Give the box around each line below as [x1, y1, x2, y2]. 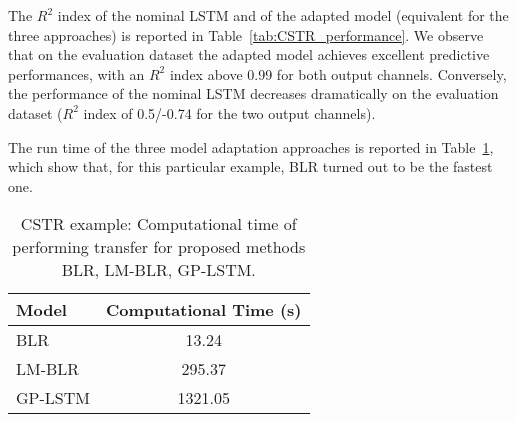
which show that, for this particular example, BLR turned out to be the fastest [8, 156, 493, 177]
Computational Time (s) [105, 298, 302, 322]
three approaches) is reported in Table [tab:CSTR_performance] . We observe [8, 24, 484, 45]
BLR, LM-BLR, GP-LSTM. [61, 258, 256, 282]
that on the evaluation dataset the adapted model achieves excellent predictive [8, 44, 490, 65]
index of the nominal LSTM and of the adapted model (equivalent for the [57, 5, 509, 25]
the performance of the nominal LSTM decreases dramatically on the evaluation [8, 83, 499, 104]
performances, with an [8, 63, 145, 84]
